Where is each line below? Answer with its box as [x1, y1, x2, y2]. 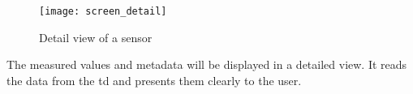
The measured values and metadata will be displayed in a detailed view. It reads [6, 56, 407, 73]
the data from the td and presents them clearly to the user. [6, 71, 302, 88]
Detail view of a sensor [39, 28, 153, 45]
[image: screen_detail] [39, 6, 167, 17]
